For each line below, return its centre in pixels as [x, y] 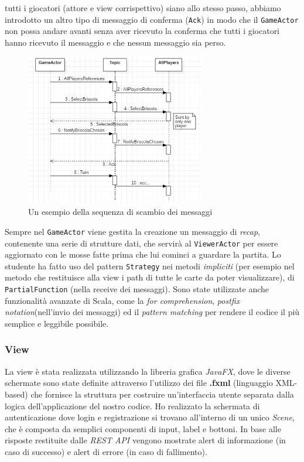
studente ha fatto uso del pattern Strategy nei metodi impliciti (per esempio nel [150, 266]
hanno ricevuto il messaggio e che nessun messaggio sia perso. [115, 42]
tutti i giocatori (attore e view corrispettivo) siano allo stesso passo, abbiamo [143, 8]
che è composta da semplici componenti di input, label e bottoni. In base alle [143, 428]
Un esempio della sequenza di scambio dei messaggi [120, 212]
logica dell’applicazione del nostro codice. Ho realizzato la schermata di [132, 405]
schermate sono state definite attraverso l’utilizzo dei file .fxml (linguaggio [139, 383]
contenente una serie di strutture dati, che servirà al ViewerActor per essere [141, 243]
